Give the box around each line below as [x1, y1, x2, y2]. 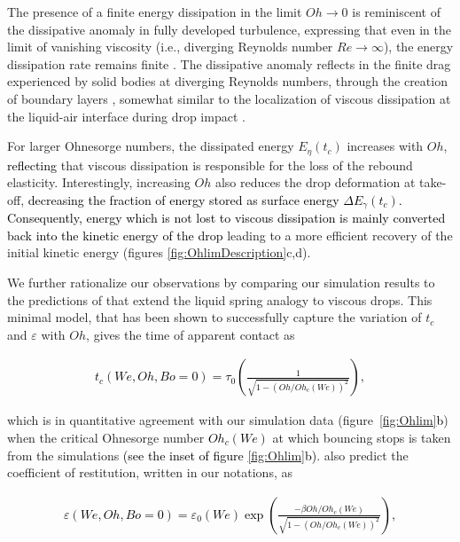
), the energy [383, 37, 454, 56]
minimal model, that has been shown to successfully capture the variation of [7, 308, 422, 326]
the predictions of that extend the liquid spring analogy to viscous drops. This [7, 290, 433, 309]
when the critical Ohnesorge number [7, 428, 205, 447]
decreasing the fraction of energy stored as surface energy [27, 190, 339, 208]
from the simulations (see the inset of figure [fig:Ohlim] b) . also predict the [7, 445, 409, 464]
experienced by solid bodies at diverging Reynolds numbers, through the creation [7, 72, 448, 90]
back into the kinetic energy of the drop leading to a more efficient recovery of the [7, 225, 453, 244]
